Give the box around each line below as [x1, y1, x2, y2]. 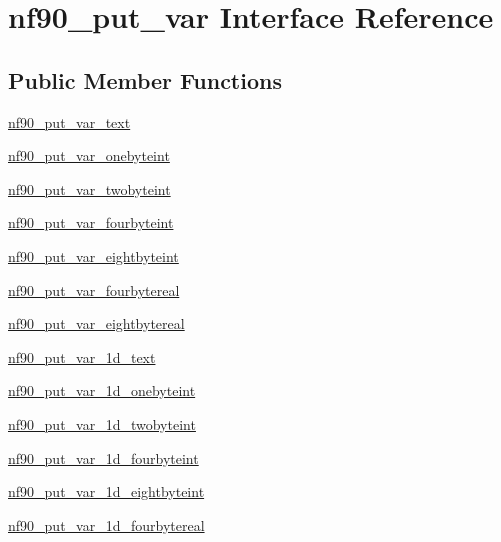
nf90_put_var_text [8, 111, 131, 132]
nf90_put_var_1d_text [8, 346, 156, 367]
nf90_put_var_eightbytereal [8, 313, 185, 334]
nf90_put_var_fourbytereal [8, 279, 180, 300]
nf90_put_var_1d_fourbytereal [8, 514, 205, 535]
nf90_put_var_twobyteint [8, 178, 171, 199]
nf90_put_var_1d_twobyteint [8, 413, 196, 434]
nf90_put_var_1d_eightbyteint [8, 481, 205, 502]
